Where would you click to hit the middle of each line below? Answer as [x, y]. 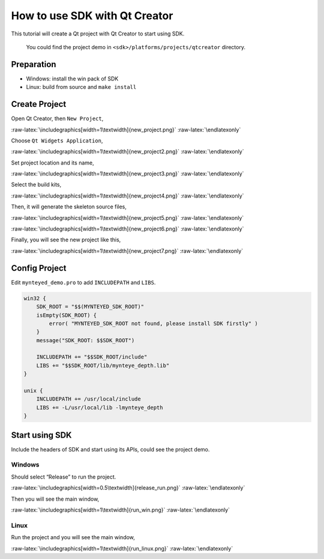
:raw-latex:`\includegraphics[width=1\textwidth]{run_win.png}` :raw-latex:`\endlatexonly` [121, 510]
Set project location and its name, [52, 163]
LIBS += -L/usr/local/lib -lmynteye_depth [100, 407]
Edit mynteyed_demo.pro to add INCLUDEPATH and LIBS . [83, 282]
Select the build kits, [36, 185]
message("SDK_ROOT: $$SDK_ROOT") [85, 340]
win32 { [35, 298]
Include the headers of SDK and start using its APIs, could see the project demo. [110, 449]
